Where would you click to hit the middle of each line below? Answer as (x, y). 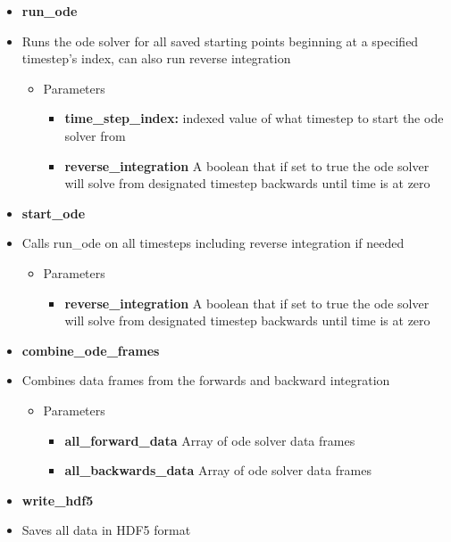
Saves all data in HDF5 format (106, 530)
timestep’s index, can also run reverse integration (156, 58)
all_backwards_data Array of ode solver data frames (218, 470)
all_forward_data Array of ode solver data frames (210, 440)
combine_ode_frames (91, 350)
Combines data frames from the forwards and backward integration (206, 380)
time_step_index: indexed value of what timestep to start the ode (254, 118)
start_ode (54, 213)
